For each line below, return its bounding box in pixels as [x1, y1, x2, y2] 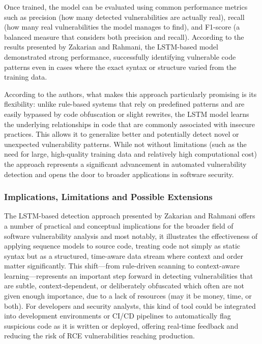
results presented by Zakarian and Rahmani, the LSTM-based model [4, 41, 218, 52]
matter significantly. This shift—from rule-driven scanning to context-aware [4, 260, 240, 271]
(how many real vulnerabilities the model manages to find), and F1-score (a [4, 21, 240, 32]
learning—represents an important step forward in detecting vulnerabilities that [4, 270, 253, 281]
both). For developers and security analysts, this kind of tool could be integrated [4, 300, 256, 311]
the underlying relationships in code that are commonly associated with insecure [4, 118, 255, 129]
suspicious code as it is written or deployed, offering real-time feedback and [4, 320, 239, 331]
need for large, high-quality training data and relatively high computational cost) [4, 149, 257, 159]
